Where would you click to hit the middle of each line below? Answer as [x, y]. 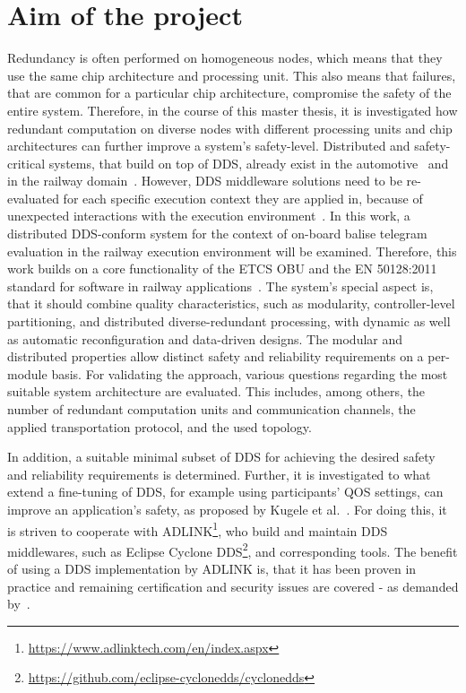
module [27, 373]
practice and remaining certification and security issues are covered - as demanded [233, 586]
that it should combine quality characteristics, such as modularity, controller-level [231, 303]
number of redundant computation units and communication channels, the [211, 409]
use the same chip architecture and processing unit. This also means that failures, [232, 75]
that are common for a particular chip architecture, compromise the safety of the [229, 93]
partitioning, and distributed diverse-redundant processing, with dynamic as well [229, 321]
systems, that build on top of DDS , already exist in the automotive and [249, 163]
